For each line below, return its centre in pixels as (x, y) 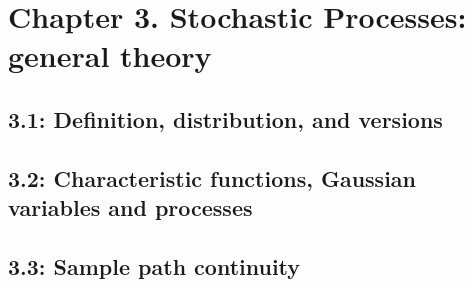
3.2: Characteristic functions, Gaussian (212, 177)
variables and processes (130, 207)
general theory (110, 55)
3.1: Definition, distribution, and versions (225, 118)
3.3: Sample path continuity (154, 265)
